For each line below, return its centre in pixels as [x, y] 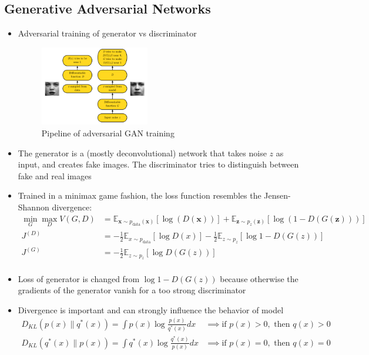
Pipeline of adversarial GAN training [108, 133]
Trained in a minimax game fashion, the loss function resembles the [140, 195]
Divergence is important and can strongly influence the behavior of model [151, 309]
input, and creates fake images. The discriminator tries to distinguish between [158, 164]
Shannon [33, 207]
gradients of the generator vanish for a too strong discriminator [132, 290]
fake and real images [55, 175]
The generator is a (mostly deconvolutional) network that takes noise [142, 153]
